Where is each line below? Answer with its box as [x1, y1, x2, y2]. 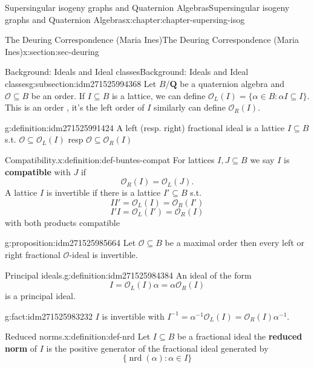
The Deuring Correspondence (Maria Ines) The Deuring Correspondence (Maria [5, 33, 299, 46]
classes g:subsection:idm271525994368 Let [5, 77, 157, 89]
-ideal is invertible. [69, 248, 138, 260]
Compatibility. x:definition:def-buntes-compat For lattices [5, 153, 215, 166]
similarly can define [154, 101, 226, 114]
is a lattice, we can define [111, 89, 206, 102]
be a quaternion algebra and [180, 77, 285, 89]
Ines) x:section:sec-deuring [5, 45, 99, 57]
